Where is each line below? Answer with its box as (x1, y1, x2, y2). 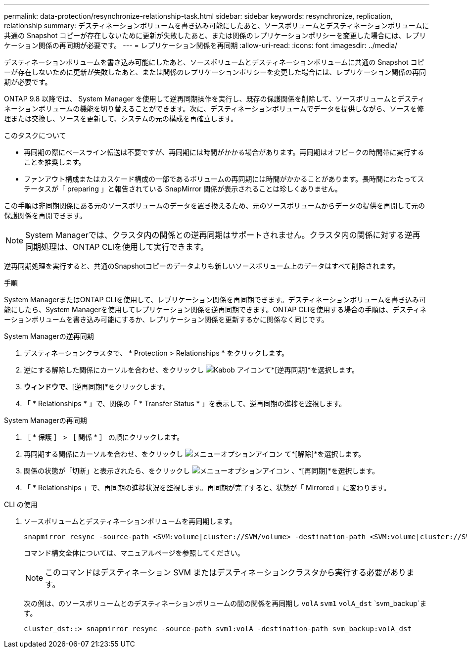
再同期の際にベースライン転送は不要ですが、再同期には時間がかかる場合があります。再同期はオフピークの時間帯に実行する (24, 148, 424, 156)
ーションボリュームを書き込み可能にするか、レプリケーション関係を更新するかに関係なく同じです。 (4, 315, 328, 324)
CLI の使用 (4, 500, 38, 509)
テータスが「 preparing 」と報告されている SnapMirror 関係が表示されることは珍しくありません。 (24, 185, 342, 193)
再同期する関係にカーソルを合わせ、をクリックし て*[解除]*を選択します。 (24, 450, 366, 458)
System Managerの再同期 (4, 416, 87, 424)
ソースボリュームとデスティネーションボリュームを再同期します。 (24, 517, 236, 525)
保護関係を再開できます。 (4, 211, 87, 220)
